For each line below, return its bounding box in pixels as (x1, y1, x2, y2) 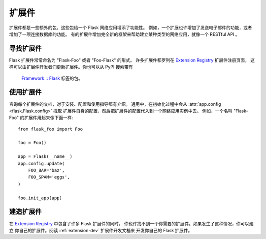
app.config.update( (18, 160, 65, 166)
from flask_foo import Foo (18, 126, 83, 132)
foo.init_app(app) (18, 195, 63, 201)
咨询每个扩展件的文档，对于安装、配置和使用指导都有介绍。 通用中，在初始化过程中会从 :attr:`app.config (9, 101, 221, 107)
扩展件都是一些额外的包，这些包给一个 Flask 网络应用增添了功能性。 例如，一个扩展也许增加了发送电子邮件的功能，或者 (9, 25, 252, 30)
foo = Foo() (18, 140, 47, 146)
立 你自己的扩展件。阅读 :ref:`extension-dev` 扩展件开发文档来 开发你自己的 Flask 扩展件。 (9, 227, 193, 233)
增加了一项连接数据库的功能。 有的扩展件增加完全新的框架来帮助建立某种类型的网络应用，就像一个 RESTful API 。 (9, 31, 240, 37)
